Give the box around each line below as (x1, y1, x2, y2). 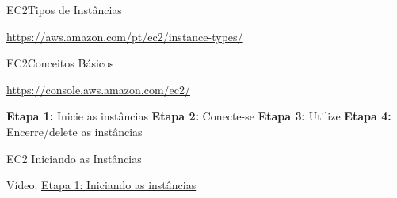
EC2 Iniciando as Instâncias (6, 150, 142, 166)
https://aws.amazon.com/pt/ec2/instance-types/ (6, 28, 243, 44)
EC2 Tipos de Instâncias (6, 2, 122, 17)
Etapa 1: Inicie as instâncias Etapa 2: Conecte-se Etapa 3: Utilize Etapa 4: (6, 108, 391, 124)
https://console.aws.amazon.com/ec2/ (6, 81, 190, 97)
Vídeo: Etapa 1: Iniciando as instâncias (6, 177, 197, 193)
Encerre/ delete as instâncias (6, 123, 143, 139)
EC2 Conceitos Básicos (6, 55, 114, 71)
